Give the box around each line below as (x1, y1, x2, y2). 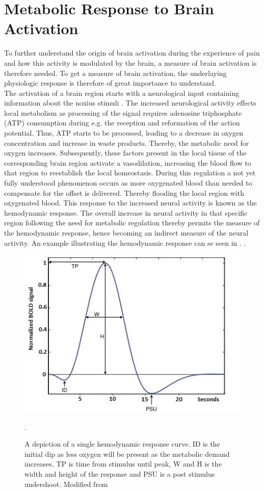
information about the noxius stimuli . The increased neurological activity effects (4, 97, 256, 108)
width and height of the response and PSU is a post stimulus (24, 469, 215, 479)
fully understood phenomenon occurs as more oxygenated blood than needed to (4, 177, 252, 188)
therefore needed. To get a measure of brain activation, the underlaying (4, 67, 227, 78)
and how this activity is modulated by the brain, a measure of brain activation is (4, 57, 257, 68)
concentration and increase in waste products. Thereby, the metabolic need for (4, 137, 249, 148)
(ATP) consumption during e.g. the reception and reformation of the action (4, 117, 240, 128)
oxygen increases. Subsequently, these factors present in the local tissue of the (4, 147, 247, 158)
